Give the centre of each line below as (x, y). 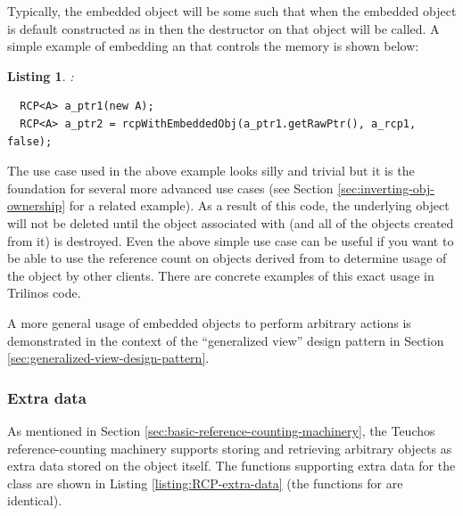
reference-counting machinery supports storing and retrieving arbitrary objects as (230, 448)
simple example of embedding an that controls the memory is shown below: (213, 46)
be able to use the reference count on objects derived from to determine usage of (227, 258)
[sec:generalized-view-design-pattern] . (108, 358)
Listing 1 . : (41, 75)
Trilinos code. (44, 293)
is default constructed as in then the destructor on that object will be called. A (223, 28)
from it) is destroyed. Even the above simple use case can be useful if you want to (231, 240)
